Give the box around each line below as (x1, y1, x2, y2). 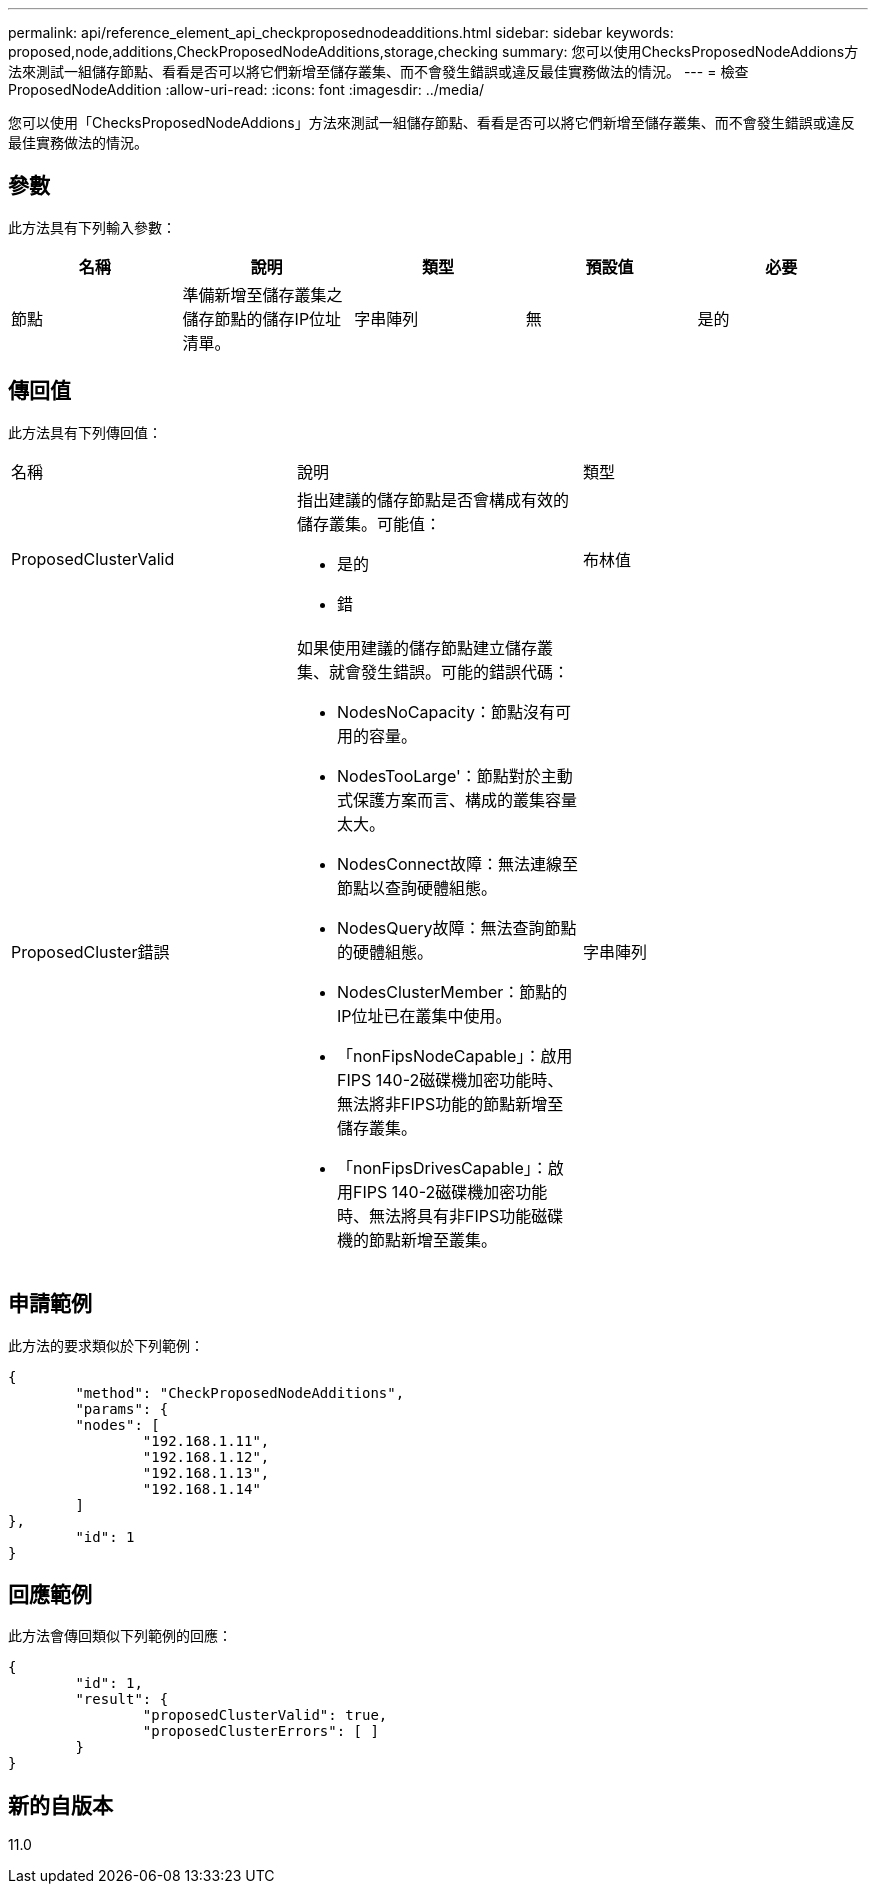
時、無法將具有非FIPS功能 (336, 1205, 532, 1226)
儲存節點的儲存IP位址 (182, 308, 342, 329)
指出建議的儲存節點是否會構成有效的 (296, 489, 569, 510)
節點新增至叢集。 (368, 1229, 497, 1250)
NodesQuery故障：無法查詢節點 (336, 917, 577, 938)
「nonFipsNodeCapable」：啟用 (336, 1045, 573, 1066)
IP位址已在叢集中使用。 (336, 1005, 512, 1026)
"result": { (75, 1691, 169, 1708)
